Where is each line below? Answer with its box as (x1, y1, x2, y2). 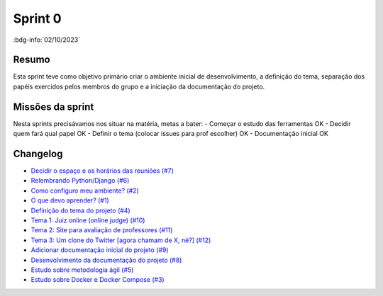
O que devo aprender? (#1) (30, 196, 109, 205)
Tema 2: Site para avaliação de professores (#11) (30, 226, 173, 234)
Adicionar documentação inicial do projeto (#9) (30, 246, 170, 254)
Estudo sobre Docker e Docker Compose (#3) (30, 275, 165, 284)
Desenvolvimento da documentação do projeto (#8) (30, 256, 182, 264)
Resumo (13, 54, 50, 66)
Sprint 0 (13, 11, 62, 26)
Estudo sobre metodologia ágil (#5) (30, 266, 134, 274)
